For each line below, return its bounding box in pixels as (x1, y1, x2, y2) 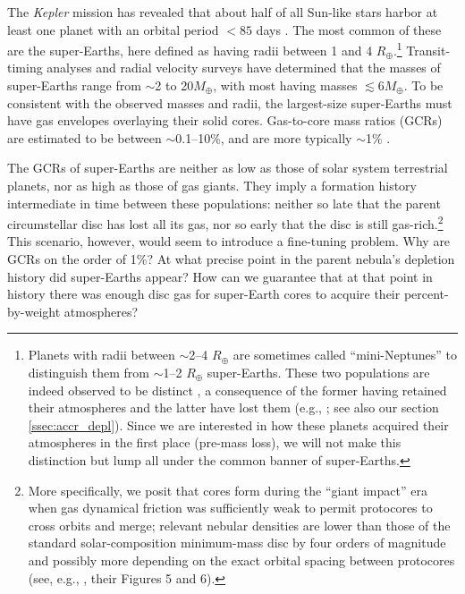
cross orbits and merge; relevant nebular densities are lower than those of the (28, 515, 451, 534)
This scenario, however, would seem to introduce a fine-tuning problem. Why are (7, 232, 451, 250)
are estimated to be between (7, 128, 162, 147)
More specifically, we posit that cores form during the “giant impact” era (28, 480, 427, 499)
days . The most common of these (256, 20, 442, 38)
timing (7, 58, 43, 77)
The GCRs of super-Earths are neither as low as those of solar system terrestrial (7, 158, 448, 177)
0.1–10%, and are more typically (175, 128, 352, 147)
